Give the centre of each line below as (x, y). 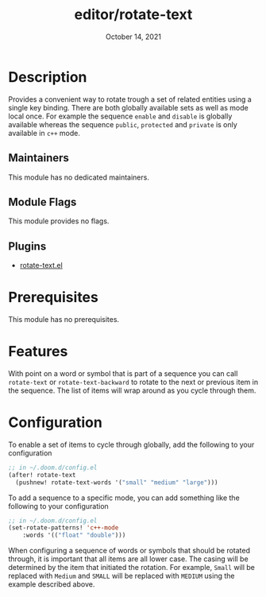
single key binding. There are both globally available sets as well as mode (128, 107)
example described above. (52, 584)
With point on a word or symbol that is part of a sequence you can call (123, 374)
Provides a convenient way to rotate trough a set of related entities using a (130, 99)
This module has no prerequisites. (64, 320)
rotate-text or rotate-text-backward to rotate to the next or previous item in (133, 382)
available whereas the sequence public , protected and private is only (123, 124)
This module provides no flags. (59, 221)
